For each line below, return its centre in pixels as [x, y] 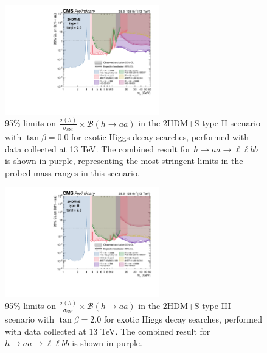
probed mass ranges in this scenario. [72, 172]
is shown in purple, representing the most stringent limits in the [124, 161]
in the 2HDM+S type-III [185, 305]
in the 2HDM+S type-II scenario [199, 123]
